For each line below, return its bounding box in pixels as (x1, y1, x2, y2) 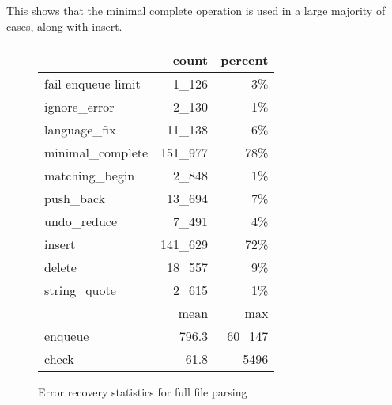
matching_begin (44, 166, 135, 185)
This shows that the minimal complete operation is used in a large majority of (6, 2, 386, 18)
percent (220, 51, 269, 70)
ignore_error (44, 97, 115, 116)
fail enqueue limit (44, 74, 141, 93)
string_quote (44, 281, 116, 300)
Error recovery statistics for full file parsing (38, 384, 247, 400)
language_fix (44, 120, 116, 139)
